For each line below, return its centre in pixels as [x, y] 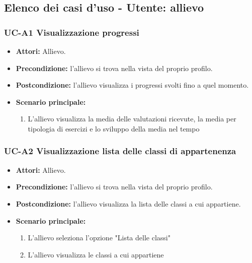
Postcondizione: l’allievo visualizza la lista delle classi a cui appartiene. [128, 203]
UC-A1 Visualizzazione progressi [72, 32]
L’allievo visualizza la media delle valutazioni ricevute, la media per [132, 119]
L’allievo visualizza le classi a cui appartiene [96, 254]
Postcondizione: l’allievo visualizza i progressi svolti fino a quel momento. [132, 85]
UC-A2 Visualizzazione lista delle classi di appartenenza [120, 151]
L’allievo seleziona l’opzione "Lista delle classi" [99, 238]
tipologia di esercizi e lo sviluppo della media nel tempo [114, 128]
